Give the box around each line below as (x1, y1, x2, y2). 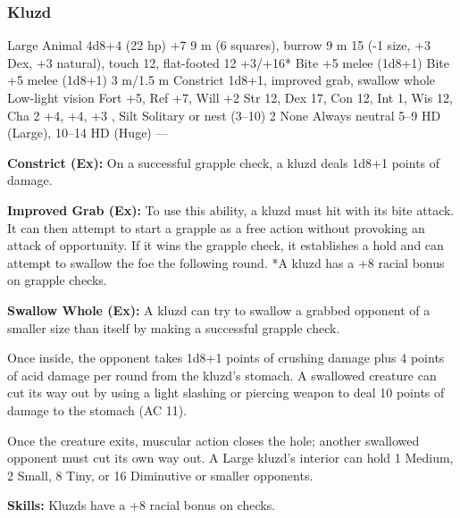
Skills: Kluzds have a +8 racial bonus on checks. (7, 496, 276, 514)
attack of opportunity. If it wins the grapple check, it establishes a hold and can (7, 236, 444, 255)
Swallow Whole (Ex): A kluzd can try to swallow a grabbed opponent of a (7, 300, 431, 319)
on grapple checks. (7, 271, 107, 289)
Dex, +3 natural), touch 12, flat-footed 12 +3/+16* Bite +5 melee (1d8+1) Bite (7, 53, 449, 71)
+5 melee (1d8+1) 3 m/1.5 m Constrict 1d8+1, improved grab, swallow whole (7, 71, 435, 89)
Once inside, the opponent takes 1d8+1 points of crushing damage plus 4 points (7, 348, 445, 367)
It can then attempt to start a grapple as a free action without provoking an (7, 218, 425, 237)
